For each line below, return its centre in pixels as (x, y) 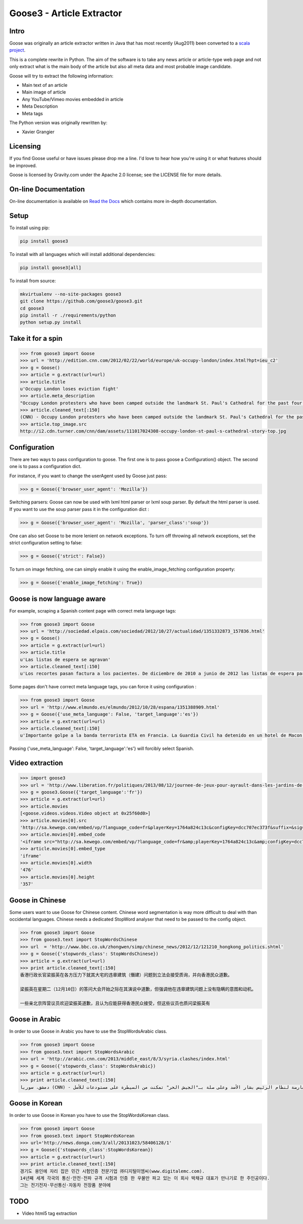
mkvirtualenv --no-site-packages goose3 (70, 294)
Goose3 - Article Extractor (66, 13)
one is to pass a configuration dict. (45, 467)
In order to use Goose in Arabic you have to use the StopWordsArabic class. (88, 1031)
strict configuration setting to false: (46, 543)
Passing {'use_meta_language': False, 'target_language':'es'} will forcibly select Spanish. (102, 749)
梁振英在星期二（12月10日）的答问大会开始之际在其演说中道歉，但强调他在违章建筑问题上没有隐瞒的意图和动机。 (138, 989)
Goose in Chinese (38, 900)
